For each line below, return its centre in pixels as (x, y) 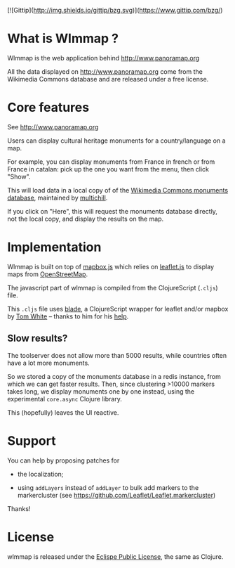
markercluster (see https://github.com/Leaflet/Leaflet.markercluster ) (116, 495)
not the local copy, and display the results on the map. (86, 219)
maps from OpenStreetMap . (48, 274)
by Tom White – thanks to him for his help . (68, 316)
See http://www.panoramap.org (53, 127)
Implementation (54, 247)
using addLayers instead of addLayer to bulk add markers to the (108, 487)
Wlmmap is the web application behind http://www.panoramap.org (103, 58)
